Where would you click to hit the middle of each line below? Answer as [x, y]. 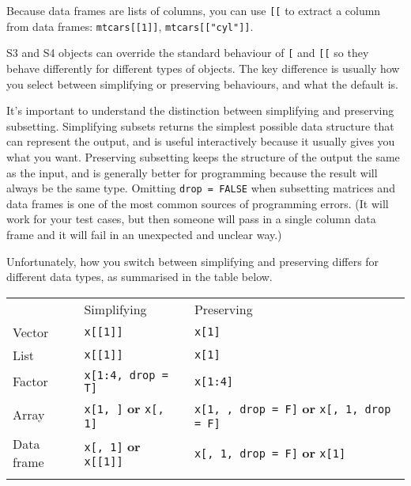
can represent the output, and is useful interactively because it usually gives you [201, 141]
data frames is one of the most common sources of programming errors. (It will [198, 203]
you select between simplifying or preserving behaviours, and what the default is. [203, 84]
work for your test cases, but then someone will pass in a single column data [191, 219]
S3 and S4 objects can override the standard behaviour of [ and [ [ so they [188, 53]
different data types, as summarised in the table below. [140, 277]
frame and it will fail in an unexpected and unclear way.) [144, 234]
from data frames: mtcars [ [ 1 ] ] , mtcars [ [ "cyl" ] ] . [130, 26]
